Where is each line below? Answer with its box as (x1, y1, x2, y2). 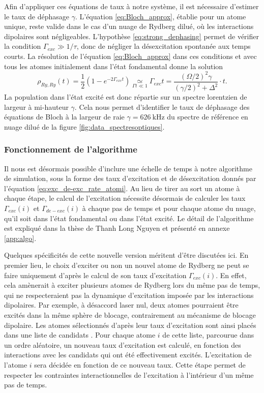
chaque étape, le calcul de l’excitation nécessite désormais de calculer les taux (4, 193, 246, 203)
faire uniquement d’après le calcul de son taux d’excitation (4, 269, 187, 280)
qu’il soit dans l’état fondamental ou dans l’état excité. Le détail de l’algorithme (4, 213, 254, 223)
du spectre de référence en (167, 111, 248, 122)
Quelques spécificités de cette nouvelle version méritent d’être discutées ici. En (4, 250, 249, 260)
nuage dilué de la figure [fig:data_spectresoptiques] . (4, 121, 165, 132)
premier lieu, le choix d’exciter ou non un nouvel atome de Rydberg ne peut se (4, 260, 249, 270)
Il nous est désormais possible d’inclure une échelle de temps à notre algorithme (4, 163, 252, 173)
